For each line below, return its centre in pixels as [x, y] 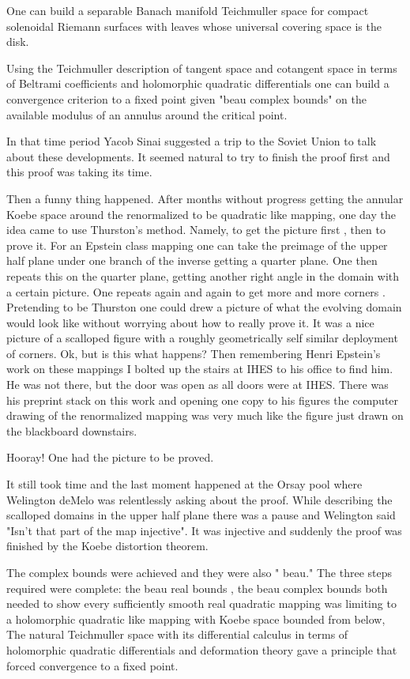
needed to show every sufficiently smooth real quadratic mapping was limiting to [201, 604]
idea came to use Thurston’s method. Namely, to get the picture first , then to [196, 230]
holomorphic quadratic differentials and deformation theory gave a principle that [202, 649]
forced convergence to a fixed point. [92, 665]
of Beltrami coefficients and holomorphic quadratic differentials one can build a [198, 83]
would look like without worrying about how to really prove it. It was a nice [190, 322]
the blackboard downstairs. [72, 430]
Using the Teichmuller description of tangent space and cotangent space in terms [202, 68]
